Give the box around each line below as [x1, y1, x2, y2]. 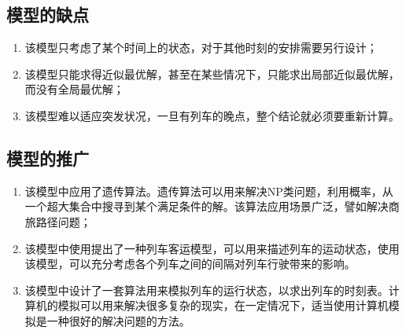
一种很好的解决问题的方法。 [46, 312, 190, 328]
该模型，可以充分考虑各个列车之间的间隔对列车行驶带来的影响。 [24, 255, 356, 272]
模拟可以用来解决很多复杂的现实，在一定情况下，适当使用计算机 [57, 297, 389, 314]
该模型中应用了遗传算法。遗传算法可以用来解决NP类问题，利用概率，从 [24, 182, 393, 199]
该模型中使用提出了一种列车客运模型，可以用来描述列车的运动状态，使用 [24, 240, 400, 256]
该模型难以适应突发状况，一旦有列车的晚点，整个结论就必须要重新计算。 [24, 107, 400, 123]
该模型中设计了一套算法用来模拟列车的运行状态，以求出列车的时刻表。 [24, 281, 389, 298]
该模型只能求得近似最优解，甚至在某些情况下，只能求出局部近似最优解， [24, 65, 400, 82]
